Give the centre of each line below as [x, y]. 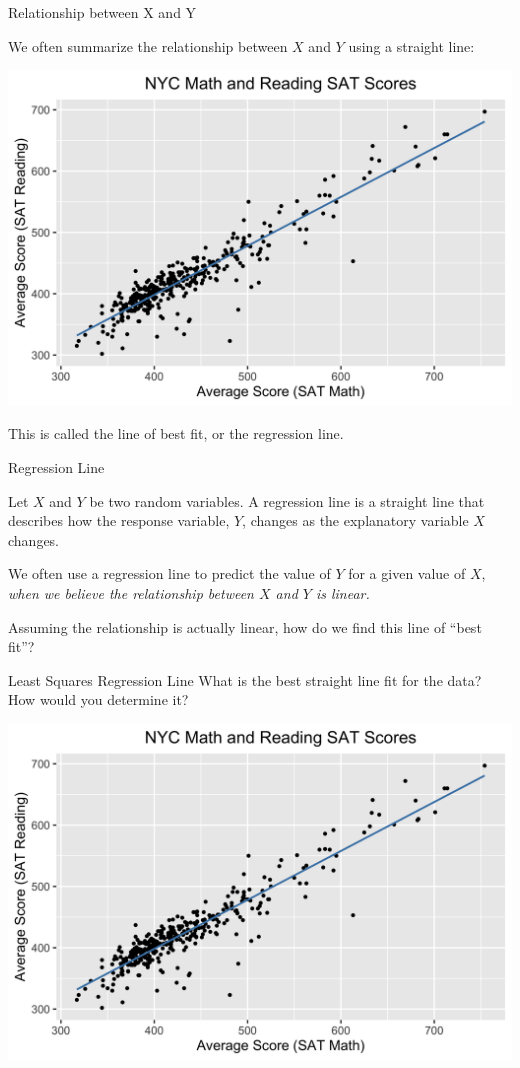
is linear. [342, 593]
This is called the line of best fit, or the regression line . [176, 433]
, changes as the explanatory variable [355, 520]
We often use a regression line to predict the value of [169, 573]
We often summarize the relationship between [148, 45]
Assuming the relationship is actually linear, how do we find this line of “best [245, 626]
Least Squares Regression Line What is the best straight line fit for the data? [245, 679]
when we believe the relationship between [131, 593]
